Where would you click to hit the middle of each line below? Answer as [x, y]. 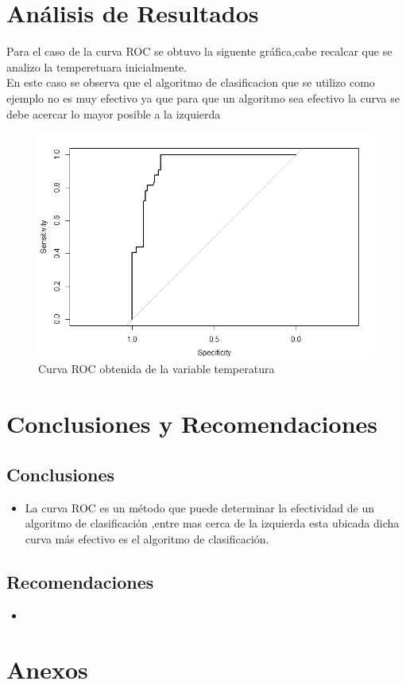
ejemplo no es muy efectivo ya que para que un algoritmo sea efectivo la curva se [203, 97]
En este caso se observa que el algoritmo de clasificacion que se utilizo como [191, 82]
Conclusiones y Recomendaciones [192, 424]
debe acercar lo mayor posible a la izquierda [114, 113]
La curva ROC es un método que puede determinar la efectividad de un [200, 507]
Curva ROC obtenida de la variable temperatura [157, 369]
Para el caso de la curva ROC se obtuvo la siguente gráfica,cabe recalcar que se [199, 51]
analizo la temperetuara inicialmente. [97, 66]
